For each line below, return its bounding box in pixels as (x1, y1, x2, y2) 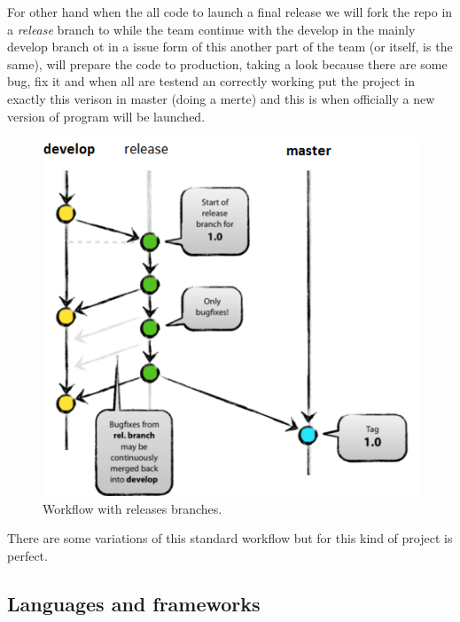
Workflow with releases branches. (43, 499, 222, 517)
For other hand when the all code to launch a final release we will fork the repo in (7, 3, 453, 20)
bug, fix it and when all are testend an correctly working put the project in (7, 72, 415, 91)
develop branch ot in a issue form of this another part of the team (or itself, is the (7, 37, 453, 56)
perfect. (7, 546, 48, 564)
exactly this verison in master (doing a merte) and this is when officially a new (7, 89, 435, 107)
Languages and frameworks (7, 589, 261, 617)
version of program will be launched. (7, 106, 206, 125)
